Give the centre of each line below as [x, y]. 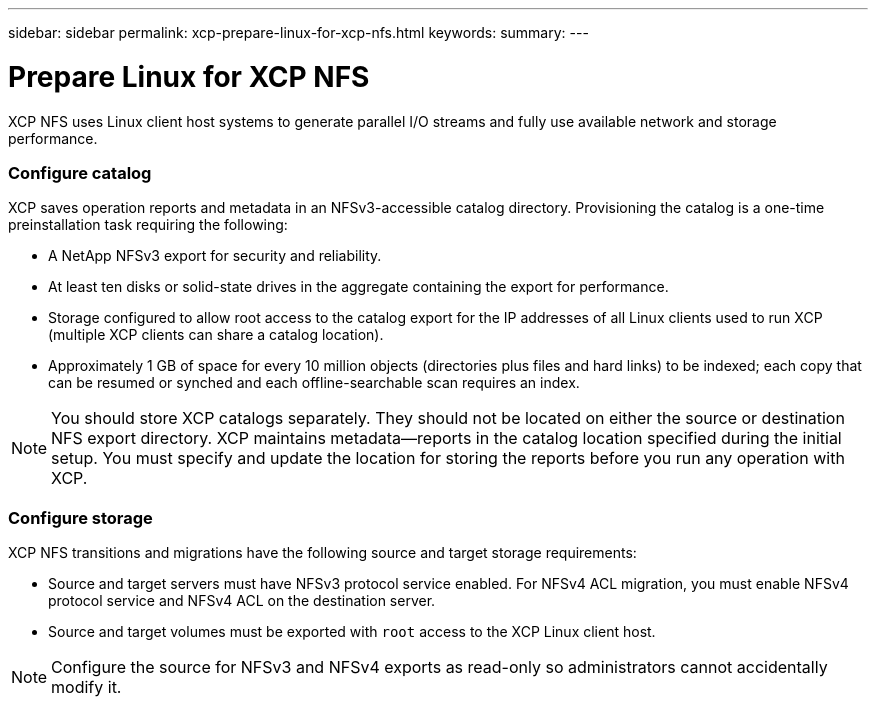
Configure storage [80, 517]
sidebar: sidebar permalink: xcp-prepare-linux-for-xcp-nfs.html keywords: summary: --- [298, 32]
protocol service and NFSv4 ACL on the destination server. [242, 600]
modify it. [86, 687]
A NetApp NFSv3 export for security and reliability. [215, 256]
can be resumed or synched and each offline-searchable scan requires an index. [314, 383]
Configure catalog [80, 172]
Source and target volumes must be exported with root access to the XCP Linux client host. [352, 631]
